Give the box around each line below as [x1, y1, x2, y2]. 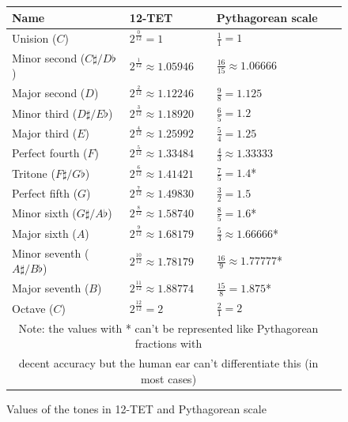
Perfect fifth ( [12, 184, 78, 201]
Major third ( [12, 124, 78, 141]
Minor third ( [12, 104, 78, 121]
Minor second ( [12, 49, 85, 66]
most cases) [140, 370, 197, 386]
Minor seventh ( [12, 244, 89, 261]
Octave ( [12, 300, 54, 316]
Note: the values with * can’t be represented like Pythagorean [18, 319, 319, 336]
